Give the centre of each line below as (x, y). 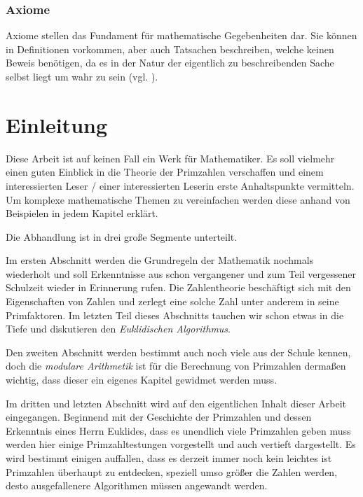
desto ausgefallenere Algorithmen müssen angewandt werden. (137, 485)
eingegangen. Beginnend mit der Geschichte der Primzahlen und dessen (159, 417)
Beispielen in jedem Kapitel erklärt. (82, 213)
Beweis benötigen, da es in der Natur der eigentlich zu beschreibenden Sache (170, 63)
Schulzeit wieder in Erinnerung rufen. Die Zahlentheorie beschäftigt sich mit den (178, 287)
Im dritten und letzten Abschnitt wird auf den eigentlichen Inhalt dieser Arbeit (176, 403)
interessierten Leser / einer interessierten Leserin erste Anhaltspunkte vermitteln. (180, 185)
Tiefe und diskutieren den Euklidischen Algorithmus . (118, 329)
